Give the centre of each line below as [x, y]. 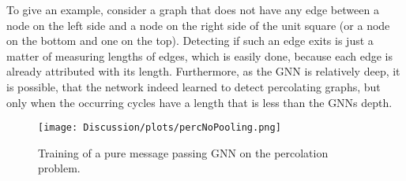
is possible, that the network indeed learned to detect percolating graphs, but [194, 86]
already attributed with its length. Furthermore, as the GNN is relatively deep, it [203, 71]
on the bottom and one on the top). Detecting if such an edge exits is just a [190, 41]
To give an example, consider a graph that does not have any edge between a [193, 9]
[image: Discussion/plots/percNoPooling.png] [160, 128]
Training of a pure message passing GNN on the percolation [183, 152]
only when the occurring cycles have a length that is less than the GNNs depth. [199, 102]
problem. [59, 168]
